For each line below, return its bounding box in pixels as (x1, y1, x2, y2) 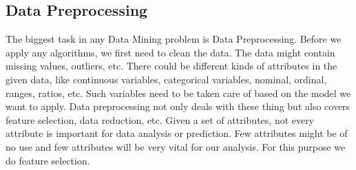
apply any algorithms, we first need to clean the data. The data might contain (6, 45, 335, 59)
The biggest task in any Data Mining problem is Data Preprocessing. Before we (6, 32, 342, 46)
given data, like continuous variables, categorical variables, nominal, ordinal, (6, 72, 327, 86)
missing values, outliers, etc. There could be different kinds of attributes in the (6, 59, 337, 73)
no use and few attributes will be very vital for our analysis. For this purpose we (6, 139, 346, 153)
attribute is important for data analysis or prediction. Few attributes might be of (6, 126, 348, 140)
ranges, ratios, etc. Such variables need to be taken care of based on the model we (6, 85, 351, 100)
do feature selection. (6, 153, 90, 167)
